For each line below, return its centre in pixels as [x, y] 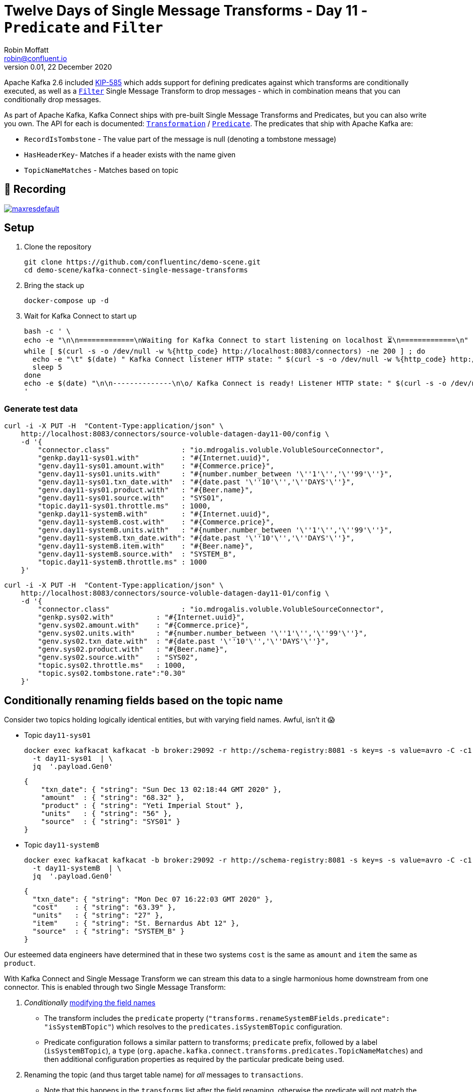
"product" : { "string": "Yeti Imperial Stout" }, [142, 806]
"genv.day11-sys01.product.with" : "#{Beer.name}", [146, 490]
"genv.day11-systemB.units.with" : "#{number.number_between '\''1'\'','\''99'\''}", [215, 530]
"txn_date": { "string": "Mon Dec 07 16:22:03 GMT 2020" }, [153, 899]
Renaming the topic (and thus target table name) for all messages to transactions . [164, 1075]
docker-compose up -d [66, 301]
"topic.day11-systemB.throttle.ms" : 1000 [122, 562]
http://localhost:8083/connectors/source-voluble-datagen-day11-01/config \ [175, 593]
